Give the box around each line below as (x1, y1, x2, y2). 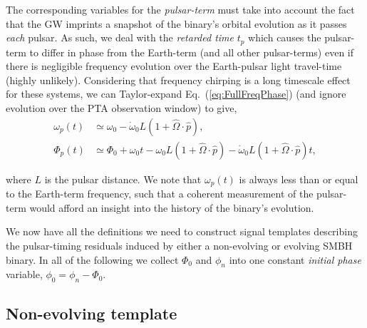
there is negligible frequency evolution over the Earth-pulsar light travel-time (6, 58, 342, 73)
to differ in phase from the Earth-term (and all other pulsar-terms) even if (29, 44, 354, 59)
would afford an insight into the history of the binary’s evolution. (29, 200, 314, 215)
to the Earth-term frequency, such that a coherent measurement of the (6, 186, 314, 201)
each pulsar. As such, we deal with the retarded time (6, 30, 234, 45)
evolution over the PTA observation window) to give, (6, 101, 237, 116)
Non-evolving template (6, 302, 177, 324)
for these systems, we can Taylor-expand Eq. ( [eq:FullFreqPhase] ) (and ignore (6, 86, 346, 101)
